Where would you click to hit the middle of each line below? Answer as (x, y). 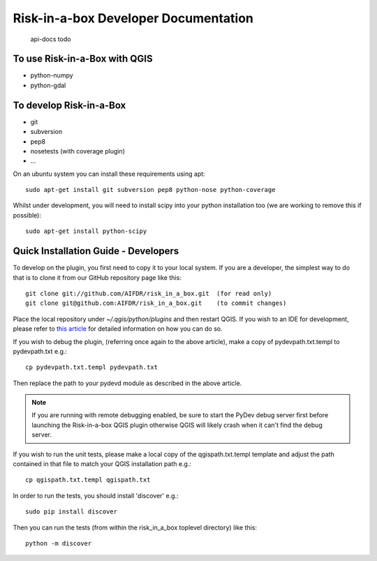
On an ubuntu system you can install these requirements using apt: (109, 174)
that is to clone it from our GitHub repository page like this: (97, 277)
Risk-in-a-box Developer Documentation (133, 18)
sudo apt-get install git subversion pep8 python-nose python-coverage (150, 190)
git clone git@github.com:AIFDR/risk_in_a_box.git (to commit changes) (156, 303)
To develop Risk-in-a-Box (69, 105)
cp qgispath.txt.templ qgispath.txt (88, 480)
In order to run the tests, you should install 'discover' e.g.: (96, 495)
